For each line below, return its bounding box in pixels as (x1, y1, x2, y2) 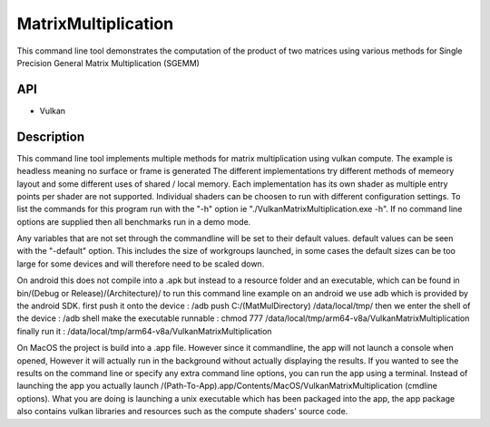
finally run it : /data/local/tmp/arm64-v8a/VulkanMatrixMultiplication (16, 325, 272, 336)
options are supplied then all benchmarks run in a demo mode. (16, 216, 251, 227)
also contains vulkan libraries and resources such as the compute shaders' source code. (16, 406, 348, 417)
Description (16, 129, 85, 144)
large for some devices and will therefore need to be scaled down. (16, 258, 265, 269)
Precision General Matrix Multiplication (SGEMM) (16, 57, 200, 68)
